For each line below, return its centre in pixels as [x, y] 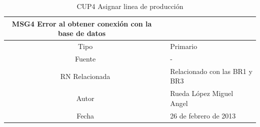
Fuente [85, 58]
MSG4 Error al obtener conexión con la [82, 23]
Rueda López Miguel [202, 93]
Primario [184, 46]
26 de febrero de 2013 [203, 115]
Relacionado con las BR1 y [211, 71]
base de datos [82, 33]
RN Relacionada [85, 76]
